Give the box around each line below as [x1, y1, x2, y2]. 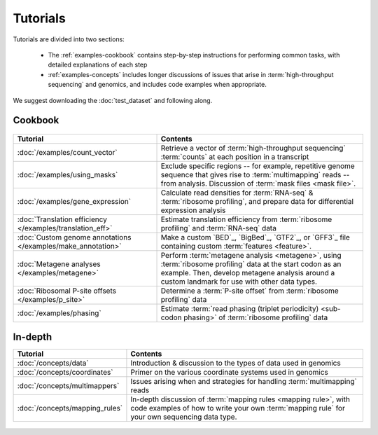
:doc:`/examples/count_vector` [17, 147, 118, 157]
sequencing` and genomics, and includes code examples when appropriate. [48, 81, 267, 89]
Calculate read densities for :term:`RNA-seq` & [160, 188, 314, 198]
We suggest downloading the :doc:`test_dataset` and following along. [13, 96, 213, 104]
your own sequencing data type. [130, 412, 237, 422]
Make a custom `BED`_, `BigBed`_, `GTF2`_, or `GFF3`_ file [160, 232, 350, 242]
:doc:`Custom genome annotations [17, 232, 132, 242]
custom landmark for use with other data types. [160, 277, 318, 286]
